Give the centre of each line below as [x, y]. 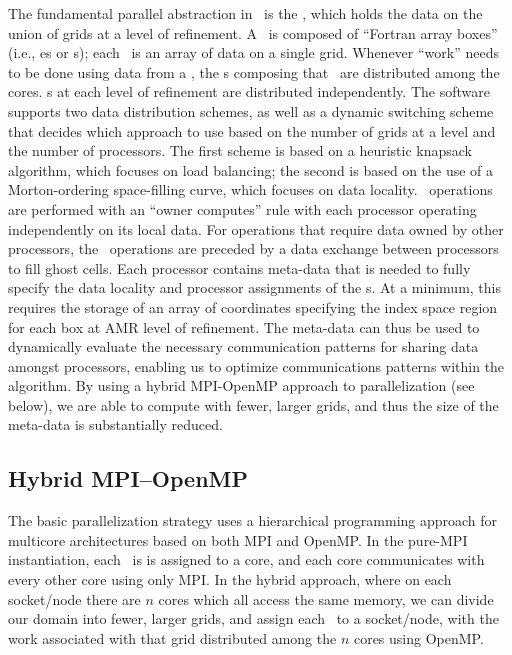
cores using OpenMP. [418, 637]
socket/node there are [74, 598]
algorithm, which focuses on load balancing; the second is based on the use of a [251, 169]
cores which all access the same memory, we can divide [326, 598]
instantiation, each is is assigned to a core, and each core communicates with [246, 559]
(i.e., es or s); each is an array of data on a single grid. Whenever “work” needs [253, 52]
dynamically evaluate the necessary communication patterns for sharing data [243, 346]
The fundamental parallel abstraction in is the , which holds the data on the [245, 13]
